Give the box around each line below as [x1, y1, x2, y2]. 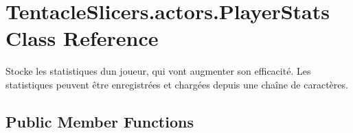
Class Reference [5, 24, 159, 52]
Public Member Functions [5, 110, 194, 132]
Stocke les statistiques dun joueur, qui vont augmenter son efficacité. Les [5, 64, 311, 78]
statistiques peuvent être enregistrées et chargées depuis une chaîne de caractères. [5, 77, 348, 91]
